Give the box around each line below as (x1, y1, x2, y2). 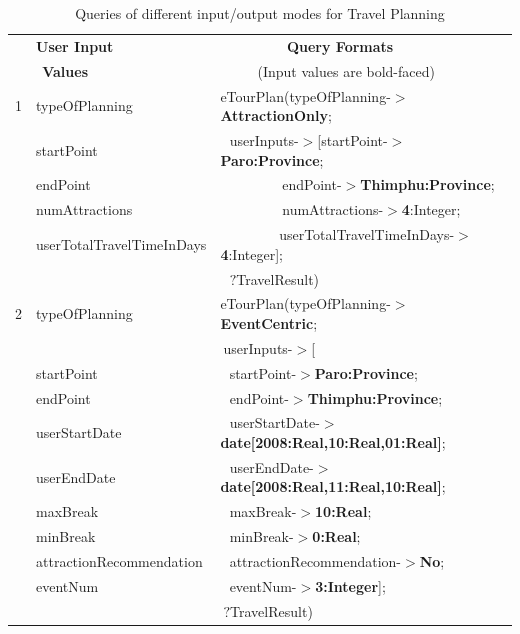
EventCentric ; (220, 312, 318, 333)
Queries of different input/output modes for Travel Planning (75, 3, 445, 23)
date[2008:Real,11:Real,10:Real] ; (220, 476, 446, 497)
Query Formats (286, 35, 394, 56)
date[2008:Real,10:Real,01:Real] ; (220, 431, 446, 452)
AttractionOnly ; (220, 105, 332, 126)
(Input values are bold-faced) (257, 60, 435, 81)
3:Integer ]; (315, 575, 386, 596)
